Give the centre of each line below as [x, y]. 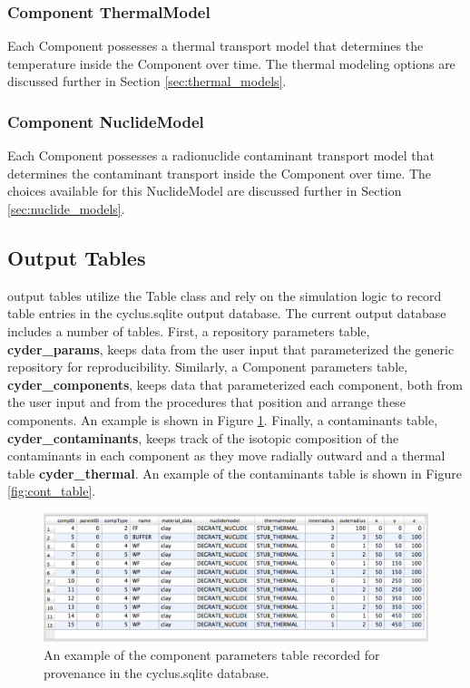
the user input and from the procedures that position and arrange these [206, 402]
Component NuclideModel [106, 121]
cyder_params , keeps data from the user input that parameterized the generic [231, 349]
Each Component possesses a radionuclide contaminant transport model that [221, 155]
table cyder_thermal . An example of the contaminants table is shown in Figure [235, 473]
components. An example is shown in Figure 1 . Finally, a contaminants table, [223, 419]
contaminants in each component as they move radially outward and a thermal [226, 455]
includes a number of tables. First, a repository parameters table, [189, 330]
